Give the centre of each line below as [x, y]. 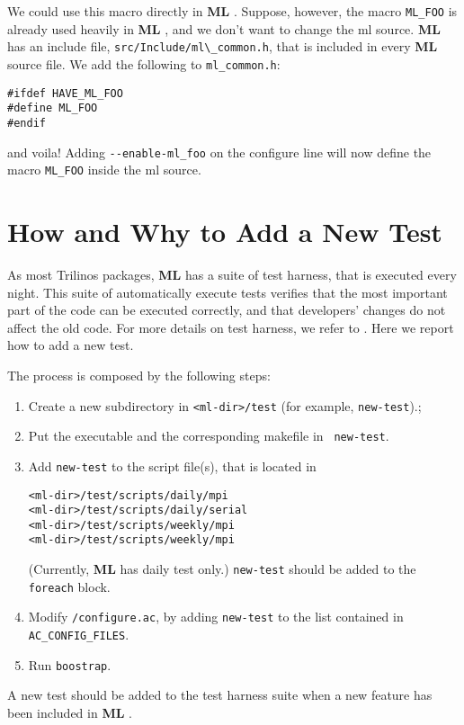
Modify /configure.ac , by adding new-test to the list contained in [216, 617]
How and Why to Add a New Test [225, 232]
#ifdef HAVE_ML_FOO [65, 93]
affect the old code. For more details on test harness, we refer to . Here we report [231, 327]
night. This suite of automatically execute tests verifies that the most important [228, 292]
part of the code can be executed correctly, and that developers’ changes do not [227, 310]
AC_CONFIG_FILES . [79, 635]
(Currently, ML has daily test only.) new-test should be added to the [222, 569]
